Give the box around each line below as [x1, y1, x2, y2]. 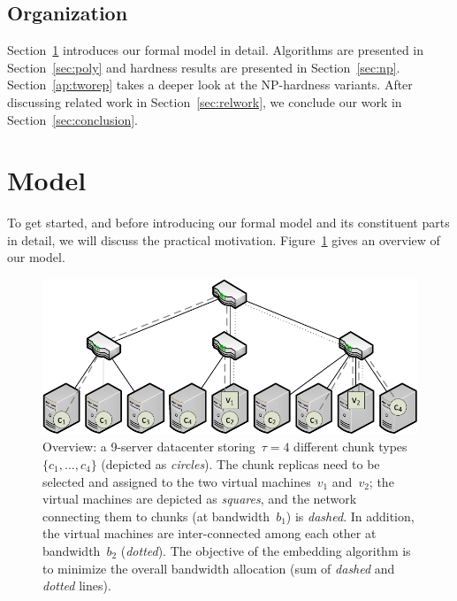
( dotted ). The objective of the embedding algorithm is [120, 542, 411, 559]
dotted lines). [42, 576, 111, 595]
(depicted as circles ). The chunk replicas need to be [101, 455, 380, 474]
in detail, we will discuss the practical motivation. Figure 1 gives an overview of [7, 230, 440, 249]
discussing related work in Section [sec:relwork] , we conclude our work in [7, 92, 402, 111]
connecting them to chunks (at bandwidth [42, 506, 270, 525]
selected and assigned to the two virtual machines [42, 472, 311, 490]
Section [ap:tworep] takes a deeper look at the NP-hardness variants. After [7, 75, 413, 94]
